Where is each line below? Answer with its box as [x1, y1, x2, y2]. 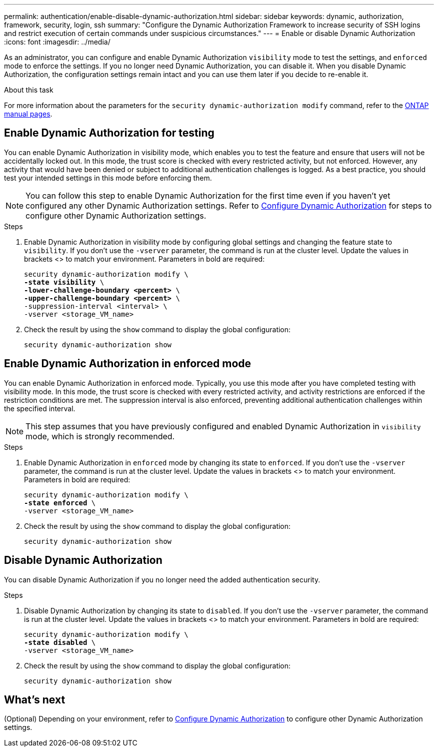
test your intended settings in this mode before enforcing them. [4, 173, 212, 182]
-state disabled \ [24, 638, 96, 646]
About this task [4, 86, 53, 94]
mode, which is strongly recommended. [25, 431, 175, 441]
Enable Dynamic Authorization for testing [4, 127, 214, 140]
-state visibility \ [24, 278, 104, 286]
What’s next [4, 693, 65, 706]
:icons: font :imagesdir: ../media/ [4, 38, 110, 46]
